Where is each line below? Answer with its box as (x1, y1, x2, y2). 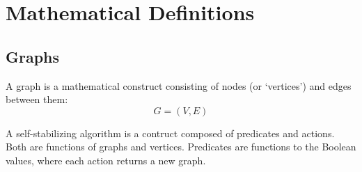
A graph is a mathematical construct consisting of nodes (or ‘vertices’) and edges (6, 78, 352, 93)
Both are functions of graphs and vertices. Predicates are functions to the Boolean (6, 139, 356, 154)
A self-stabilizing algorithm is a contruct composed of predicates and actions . (6, 125, 335, 140)
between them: (6, 92, 68, 107)
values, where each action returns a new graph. (6, 153, 206, 167)
